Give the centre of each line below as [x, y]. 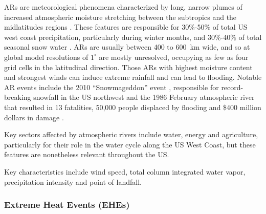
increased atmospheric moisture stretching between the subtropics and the [120, 17]
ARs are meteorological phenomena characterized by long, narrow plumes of [123, 7]
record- [232, 87]
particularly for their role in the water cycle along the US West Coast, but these [130, 144]
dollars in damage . [34, 117]
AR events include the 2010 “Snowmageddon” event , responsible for [112, 87]
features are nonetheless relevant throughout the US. [87, 154]
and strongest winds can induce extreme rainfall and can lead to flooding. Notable [133, 77]
